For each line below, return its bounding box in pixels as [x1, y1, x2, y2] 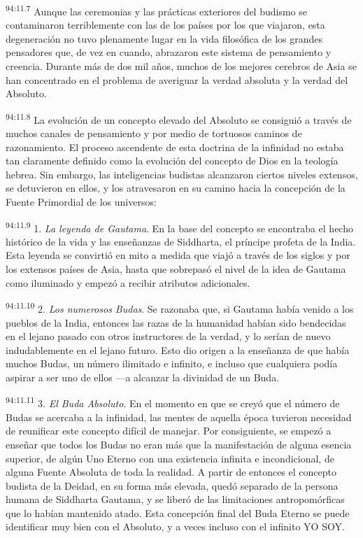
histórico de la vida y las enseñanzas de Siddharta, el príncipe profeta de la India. [6, 234, 356, 248]
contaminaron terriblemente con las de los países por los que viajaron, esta [6, 17, 325, 32]
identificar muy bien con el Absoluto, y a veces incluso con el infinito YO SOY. [6, 519, 345, 534]
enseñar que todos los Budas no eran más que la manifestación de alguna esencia [6, 437, 352, 451]
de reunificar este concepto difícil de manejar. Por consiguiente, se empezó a [6, 423, 332, 438]
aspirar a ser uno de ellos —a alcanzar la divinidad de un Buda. [6, 369, 280, 384]
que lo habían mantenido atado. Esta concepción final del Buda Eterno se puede [6, 505, 350, 520]
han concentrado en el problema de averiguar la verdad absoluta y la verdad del [6, 72, 348, 87]
